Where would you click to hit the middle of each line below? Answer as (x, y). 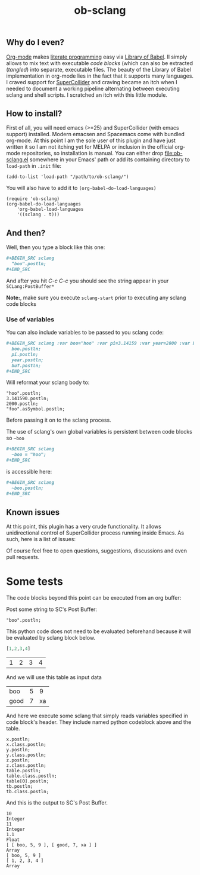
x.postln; (18, 739)
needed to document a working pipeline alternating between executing (93, 88)
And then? (26, 233)
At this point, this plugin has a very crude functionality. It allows (84, 527)
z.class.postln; (26, 766)
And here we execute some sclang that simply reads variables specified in (97, 716)
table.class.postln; (32, 776)
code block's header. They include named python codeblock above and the (99, 722)
